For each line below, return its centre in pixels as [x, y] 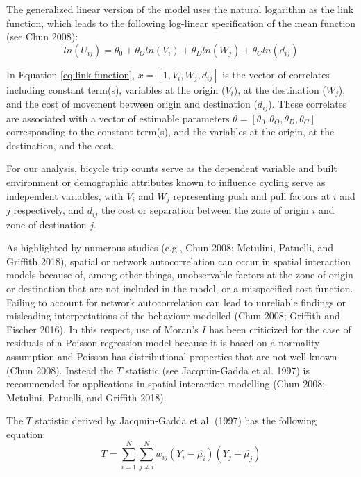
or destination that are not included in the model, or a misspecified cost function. [180, 288]
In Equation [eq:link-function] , [71, 74]
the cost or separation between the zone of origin [205, 210]
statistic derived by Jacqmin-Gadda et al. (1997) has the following [176, 420]
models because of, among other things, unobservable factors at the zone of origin [180, 275]
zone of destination [47, 224]
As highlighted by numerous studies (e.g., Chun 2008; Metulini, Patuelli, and [170, 248]
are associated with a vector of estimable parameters [118, 118]
